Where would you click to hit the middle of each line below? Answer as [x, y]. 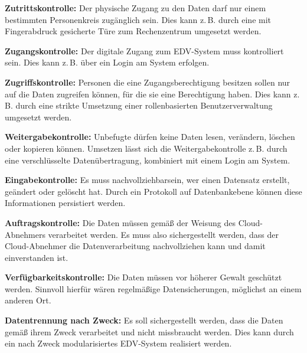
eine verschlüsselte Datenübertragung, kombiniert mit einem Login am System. [148, 160]
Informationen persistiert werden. [65, 203]
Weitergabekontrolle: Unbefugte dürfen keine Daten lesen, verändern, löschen [150, 137]
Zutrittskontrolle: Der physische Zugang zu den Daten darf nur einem [135, 8]
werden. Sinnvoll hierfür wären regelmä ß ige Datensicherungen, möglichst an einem [153, 288]
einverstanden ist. [37, 257]
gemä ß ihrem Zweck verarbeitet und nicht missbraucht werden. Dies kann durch [149, 331]
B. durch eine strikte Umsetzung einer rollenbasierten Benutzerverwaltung [139, 105]
